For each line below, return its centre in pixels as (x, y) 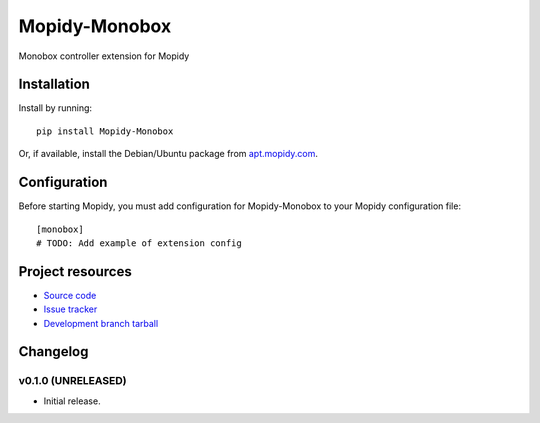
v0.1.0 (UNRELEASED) (72, 381)
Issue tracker (70, 309)
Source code (70, 295)
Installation (54, 84)
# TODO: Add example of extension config (139, 243)
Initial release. (72, 401)
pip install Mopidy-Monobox (105, 131)
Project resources (75, 271)
